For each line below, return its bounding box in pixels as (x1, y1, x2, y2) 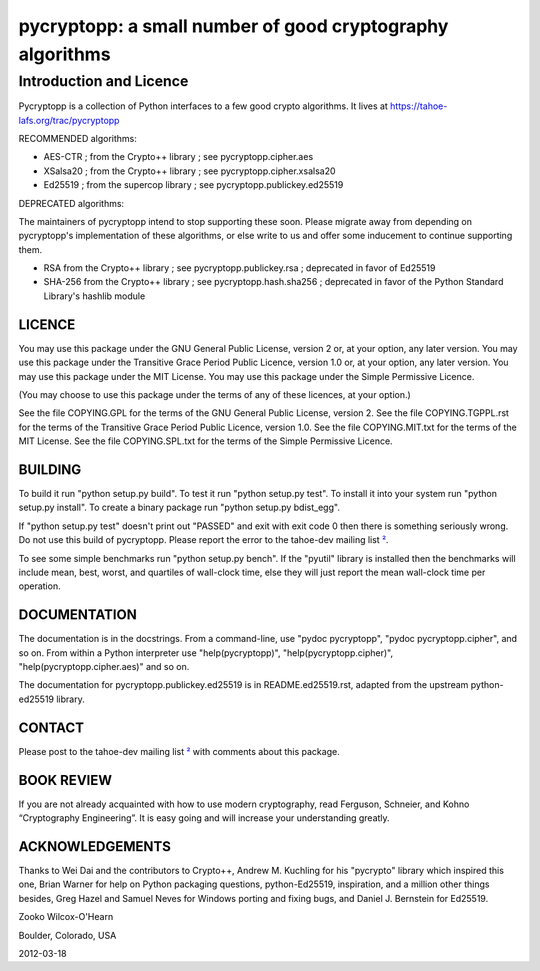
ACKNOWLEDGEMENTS (18, 838, 172, 855)
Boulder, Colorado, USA (18, 929, 117, 941)
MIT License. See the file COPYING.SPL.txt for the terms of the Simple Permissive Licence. (18, 435, 394, 447)
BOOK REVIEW (18, 771, 112, 789)
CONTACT (18, 719, 85, 736)
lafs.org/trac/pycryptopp (18, 114, 120, 126)
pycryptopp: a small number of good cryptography (18, 15, 449, 37)
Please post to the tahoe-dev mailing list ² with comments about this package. (18, 745, 340, 757)
